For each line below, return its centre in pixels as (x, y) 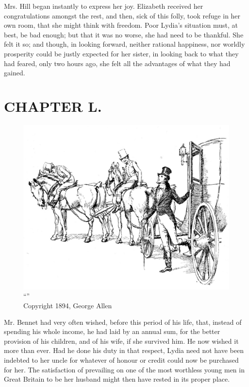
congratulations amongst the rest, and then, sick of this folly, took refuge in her (122, 15)
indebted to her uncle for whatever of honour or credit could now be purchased (121, 360)
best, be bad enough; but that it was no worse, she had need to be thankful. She (124, 34)
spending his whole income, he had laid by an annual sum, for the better (112, 331)
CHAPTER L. (53, 106)
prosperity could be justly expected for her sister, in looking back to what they (121, 53)
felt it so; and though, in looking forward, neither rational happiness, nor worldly (124, 44)
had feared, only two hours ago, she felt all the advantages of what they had (117, 63)
